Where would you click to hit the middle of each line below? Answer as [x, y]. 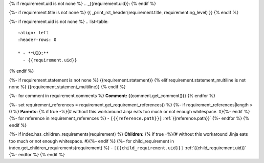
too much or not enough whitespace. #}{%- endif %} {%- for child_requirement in [92, 141]
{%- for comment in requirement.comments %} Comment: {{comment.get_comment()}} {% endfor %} [112, 96]
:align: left [33, 33]
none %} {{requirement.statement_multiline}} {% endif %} [67, 87]
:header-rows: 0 [37, 40]
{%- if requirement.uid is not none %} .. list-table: [59, 21]
